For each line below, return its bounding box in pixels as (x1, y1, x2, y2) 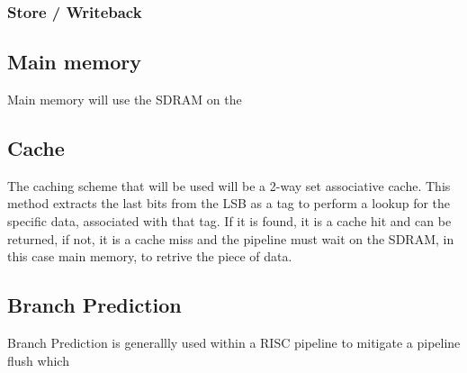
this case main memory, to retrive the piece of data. (7, 247, 292, 266)
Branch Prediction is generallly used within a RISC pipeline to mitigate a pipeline (7, 333, 461, 352)
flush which (7, 350, 69, 369)
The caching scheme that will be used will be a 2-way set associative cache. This (7, 176, 451, 195)
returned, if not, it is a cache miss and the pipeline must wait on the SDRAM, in (7, 229, 454, 248)
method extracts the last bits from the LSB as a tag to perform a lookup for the (7, 194, 451, 213)
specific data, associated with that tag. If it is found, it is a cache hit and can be (7, 212, 452, 231)
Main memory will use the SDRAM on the (7, 90, 242, 109)
